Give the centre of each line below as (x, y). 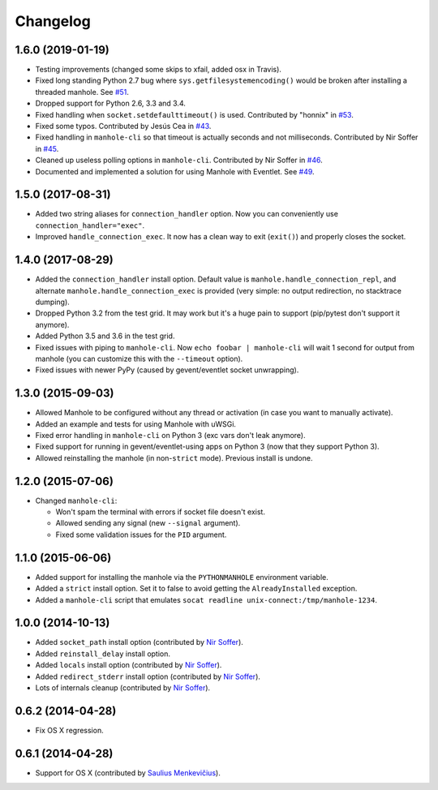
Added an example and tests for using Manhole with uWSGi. (136, 424)
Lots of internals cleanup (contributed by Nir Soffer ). (123, 688)
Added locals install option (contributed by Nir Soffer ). (129, 665)
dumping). (53, 302)
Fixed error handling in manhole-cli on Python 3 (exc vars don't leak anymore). (170, 435)
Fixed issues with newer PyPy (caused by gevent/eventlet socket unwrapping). (167, 370)
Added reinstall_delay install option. (103, 654)
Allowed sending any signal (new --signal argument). (148, 523)
